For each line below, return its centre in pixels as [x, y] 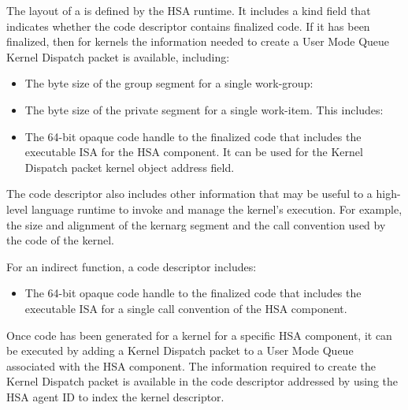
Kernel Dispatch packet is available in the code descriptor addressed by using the [202, 381]
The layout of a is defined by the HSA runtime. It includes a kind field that [189, 10]
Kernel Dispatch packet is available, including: [118, 56]
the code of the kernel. [60, 240]
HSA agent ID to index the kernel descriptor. [115, 396]
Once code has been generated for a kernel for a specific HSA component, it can [199, 335]
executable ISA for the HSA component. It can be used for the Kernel [194, 152]
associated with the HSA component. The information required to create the [191, 365]
